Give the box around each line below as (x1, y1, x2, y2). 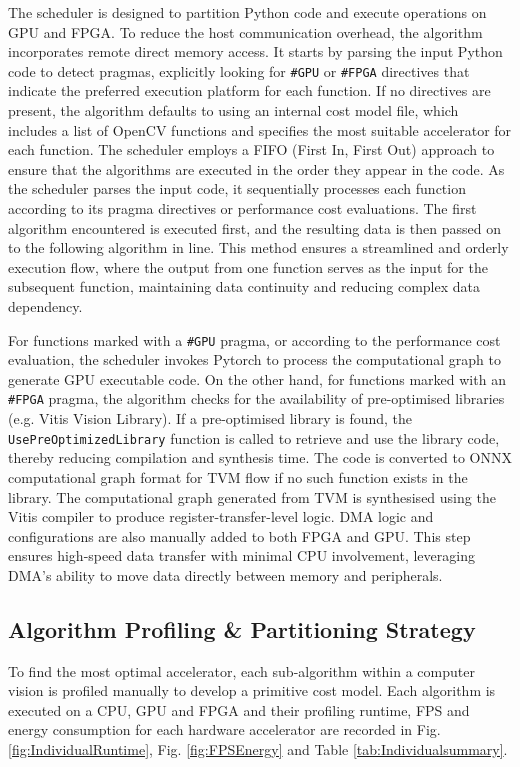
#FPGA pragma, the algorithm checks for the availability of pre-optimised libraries (8, 388, 505, 409)
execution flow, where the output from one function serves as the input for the (8, 256, 488, 277)
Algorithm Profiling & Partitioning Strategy (8, 613, 476, 644)
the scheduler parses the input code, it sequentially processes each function (8, 178, 466, 199)
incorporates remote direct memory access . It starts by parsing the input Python (8, 41, 503, 62)
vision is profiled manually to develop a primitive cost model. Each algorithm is (8, 680, 496, 701)
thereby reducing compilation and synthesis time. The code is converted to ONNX (8, 447, 513, 468)
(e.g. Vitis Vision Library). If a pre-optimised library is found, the (8, 408, 413, 429)
